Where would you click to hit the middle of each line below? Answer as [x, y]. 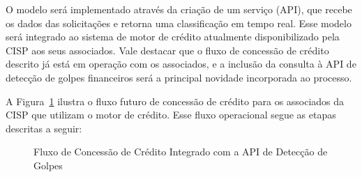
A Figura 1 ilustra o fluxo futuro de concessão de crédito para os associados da [175, 101]
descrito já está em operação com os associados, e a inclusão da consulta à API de [181, 64]
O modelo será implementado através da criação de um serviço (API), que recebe [179, 9]
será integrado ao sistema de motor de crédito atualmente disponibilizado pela [173, 37]
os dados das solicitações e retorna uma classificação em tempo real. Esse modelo [179, 23]
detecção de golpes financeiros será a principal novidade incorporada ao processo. [179, 77]
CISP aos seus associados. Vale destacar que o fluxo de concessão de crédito [167, 50]
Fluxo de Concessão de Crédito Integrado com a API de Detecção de [181, 152]
